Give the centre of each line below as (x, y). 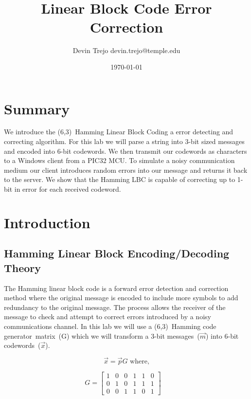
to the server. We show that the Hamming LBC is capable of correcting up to (120, 179)
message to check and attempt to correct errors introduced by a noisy (108, 317)
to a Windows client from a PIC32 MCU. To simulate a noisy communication (119, 160)
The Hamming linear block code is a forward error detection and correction (116, 288)
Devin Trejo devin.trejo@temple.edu (126, 50)
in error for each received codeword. (68, 189)
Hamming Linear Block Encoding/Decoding (117, 253)
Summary (37, 108)
